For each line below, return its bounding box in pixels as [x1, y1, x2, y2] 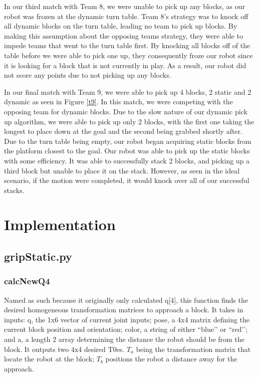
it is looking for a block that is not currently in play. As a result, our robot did [4, 60, 246, 70]
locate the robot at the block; [4, 353, 95, 364]
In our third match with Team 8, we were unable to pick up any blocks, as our [4, 1, 245, 11]
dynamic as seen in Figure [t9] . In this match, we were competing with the [4, 96, 233, 107]
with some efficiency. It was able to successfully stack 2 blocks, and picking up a [4, 155, 250, 165]
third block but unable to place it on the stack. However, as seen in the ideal [4, 165, 240, 175]
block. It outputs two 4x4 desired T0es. [4, 343, 125, 354]
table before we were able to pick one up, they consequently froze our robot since [4, 50, 253, 60]
